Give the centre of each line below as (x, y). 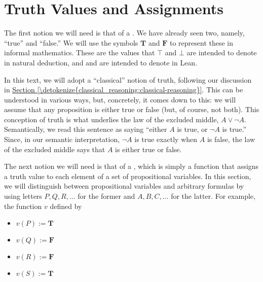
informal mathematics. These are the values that (80, 52)
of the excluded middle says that (55, 149)
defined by (66, 206)
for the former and (106, 196)
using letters (23, 196)
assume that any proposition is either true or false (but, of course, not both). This (132, 109)
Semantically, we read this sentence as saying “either (86, 129)
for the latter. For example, (213, 196)
